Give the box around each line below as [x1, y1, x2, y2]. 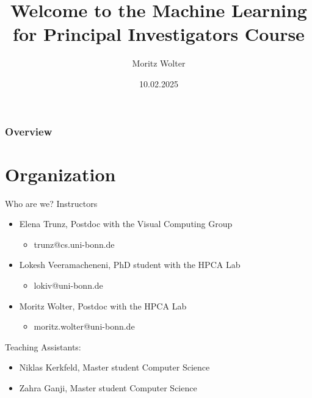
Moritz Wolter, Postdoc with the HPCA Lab [19, 299, 187, 312]
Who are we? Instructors [5, 197, 98, 209]
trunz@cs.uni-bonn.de [34, 237, 115, 250]
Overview [5, 123, 53, 139]
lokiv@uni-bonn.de [34, 278, 103, 291]
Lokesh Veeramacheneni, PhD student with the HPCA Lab [19, 258, 241, 271]
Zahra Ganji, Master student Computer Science [19, 381, 197, 394]
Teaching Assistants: [5, 340, 81, 353]
